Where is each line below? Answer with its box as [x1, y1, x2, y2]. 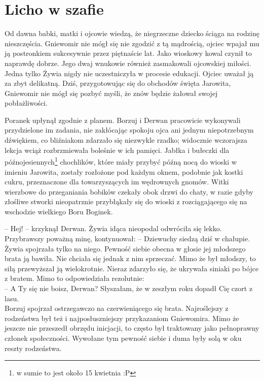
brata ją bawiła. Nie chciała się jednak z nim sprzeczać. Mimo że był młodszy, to [5, 253, 256, 264]
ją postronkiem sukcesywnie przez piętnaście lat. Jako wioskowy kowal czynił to [5, 48, 252, 58]
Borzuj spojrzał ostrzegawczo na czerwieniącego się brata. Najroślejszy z [5, 303, 229, 313]
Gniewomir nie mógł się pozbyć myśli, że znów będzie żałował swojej [5, 87, 218, 98]
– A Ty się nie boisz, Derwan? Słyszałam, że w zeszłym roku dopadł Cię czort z [5, 283, 253, 294]
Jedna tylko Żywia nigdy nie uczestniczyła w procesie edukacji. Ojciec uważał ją [5, 68, 254, 78]
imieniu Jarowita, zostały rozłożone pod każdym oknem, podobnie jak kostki [5, 166, 243, 177]
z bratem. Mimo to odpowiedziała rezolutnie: [5, 273, 144, 283]
